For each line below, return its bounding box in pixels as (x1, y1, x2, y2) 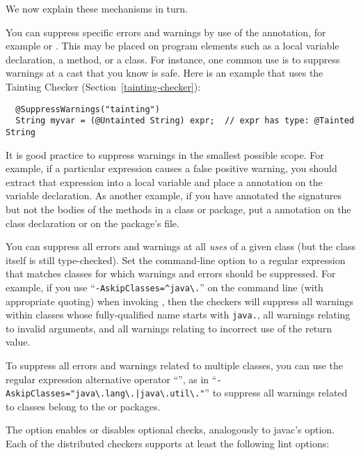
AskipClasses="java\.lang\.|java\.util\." (6, 389, 205, 399)
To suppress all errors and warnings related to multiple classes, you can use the (6, 357, 344, 372)
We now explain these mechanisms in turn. (6, 1, 188, 15)
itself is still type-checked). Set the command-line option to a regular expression (6, 252, 346, 267)
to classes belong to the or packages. (6, 399, 161, 413)
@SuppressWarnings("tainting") (15, 104, 160, 114)
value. (6, 334, 31, 349)
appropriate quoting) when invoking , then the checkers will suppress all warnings (6, 293, 353, 308)
